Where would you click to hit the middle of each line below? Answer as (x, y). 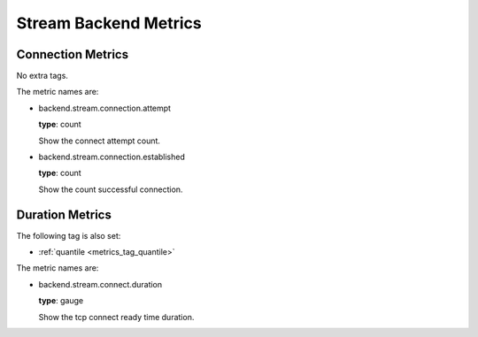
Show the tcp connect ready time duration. (116, 317)
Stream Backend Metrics (109, 23)
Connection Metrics (72, 54)
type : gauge (61, 301)
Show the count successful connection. (111, 189)
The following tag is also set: (69, 235)
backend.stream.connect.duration (100, 284)
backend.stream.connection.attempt (105, 108)
